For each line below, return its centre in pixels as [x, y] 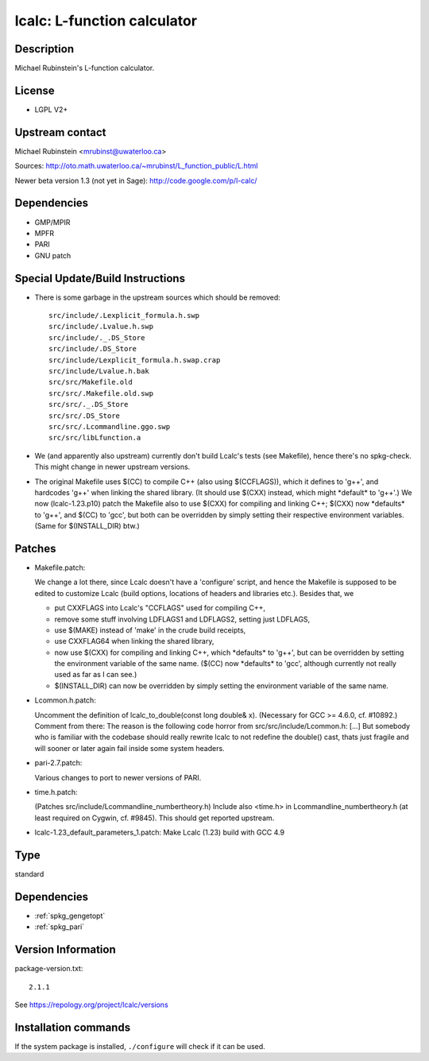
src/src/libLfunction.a [95, 438]
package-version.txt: [49, 969]
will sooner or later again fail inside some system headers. [130, 748]
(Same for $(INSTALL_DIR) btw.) [87, 526]
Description [44, 49]
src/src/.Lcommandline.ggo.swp [110, 426]
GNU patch [53, 255]
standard [29, 874]
